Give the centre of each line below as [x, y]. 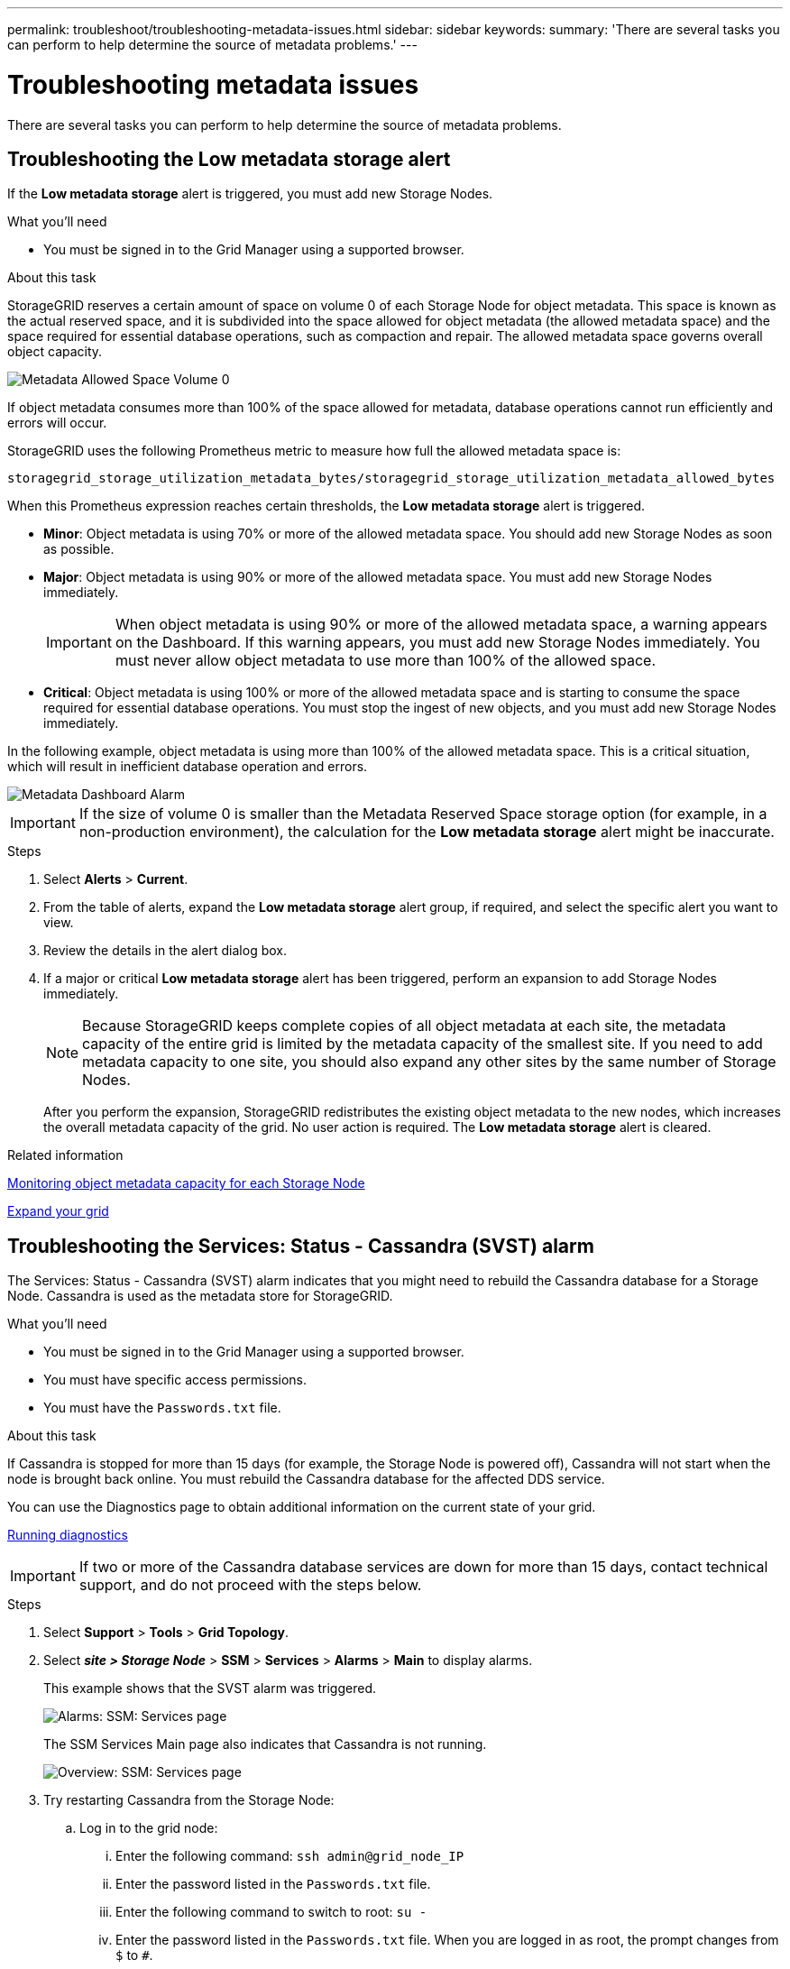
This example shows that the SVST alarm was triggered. [210, 1688]
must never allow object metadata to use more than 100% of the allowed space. [386, 661]
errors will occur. [57, 423]
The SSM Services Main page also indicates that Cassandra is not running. [265, 1744]
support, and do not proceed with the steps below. [250, 1585]
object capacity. [55, 352]
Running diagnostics [68, 1535]
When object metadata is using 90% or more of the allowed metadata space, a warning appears [441, 625]
